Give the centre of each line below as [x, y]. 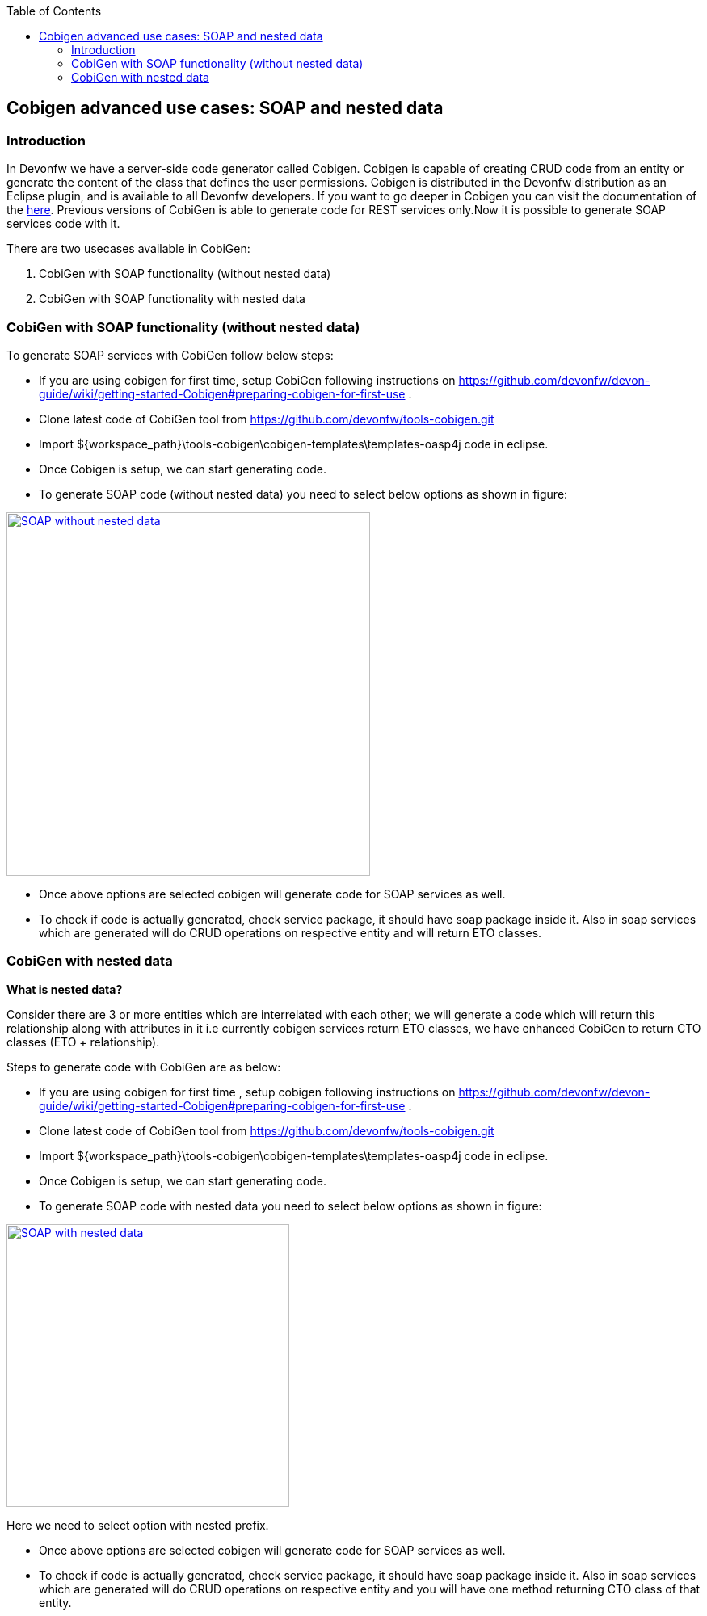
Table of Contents [54, 11]
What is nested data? [65, 989]
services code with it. [63, 224]
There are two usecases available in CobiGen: [128, 249]
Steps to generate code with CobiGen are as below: [144, 1067]
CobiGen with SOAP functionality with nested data [172, 299]
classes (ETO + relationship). [83, 1042]
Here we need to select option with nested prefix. [138, 1525]
